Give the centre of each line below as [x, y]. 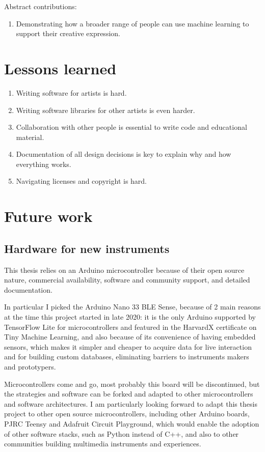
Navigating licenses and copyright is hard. [82, 181]
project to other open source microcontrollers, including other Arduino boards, [127, 414]
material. [30, 137]
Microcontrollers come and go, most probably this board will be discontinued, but [132, 384]
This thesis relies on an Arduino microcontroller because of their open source [124, 270]
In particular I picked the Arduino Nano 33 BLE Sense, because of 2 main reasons [132, 307]
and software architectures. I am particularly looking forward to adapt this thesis [131, 403]
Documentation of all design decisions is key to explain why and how [124, 154]
